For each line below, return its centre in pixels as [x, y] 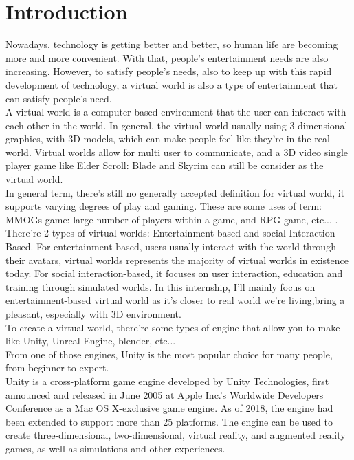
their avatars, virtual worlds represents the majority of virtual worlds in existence [177, 260]
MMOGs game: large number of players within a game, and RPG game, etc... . [172, 219]
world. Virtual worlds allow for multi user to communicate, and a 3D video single [177, 152]
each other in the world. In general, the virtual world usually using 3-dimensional [177, 125]
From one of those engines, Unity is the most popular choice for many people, [169, 354]
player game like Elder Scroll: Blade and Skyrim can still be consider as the [165, 165]
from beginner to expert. [57, 368]
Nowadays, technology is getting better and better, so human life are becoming [172, 44]
